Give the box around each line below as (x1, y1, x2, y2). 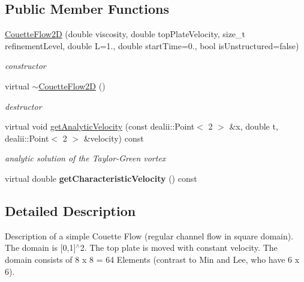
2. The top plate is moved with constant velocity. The (80, 241, 278, 254)
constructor (5, 59, 46, 72)
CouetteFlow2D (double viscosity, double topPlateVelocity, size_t (5, 28, 246, 40)
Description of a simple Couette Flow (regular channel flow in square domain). (5, 229, 294, 242)
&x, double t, (229, 120, 278, 133)
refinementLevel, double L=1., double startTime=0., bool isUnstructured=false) (5, 39, 299, 52)
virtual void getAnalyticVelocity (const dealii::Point (5, 120, 195, 133)
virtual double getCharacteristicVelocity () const (5, 172, 197, 184)
